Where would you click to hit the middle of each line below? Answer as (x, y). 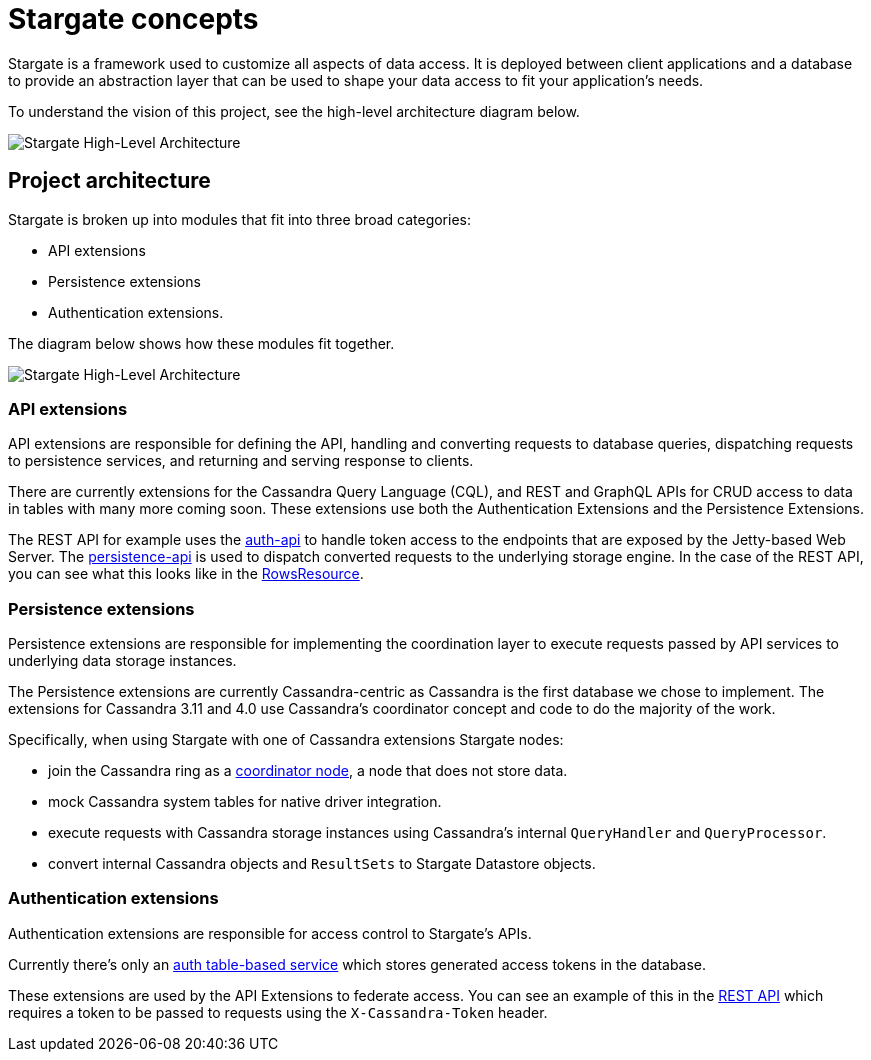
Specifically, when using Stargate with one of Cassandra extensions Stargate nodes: (286, 740)
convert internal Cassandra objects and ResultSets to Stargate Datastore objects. (322, 864)
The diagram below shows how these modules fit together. (201, 343)
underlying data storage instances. (122, 661)
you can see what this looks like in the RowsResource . (186, 574)
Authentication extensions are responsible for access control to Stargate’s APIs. (270, 933)
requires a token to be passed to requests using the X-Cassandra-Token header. (278, 1012)
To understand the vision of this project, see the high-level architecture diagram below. (294, 111)
